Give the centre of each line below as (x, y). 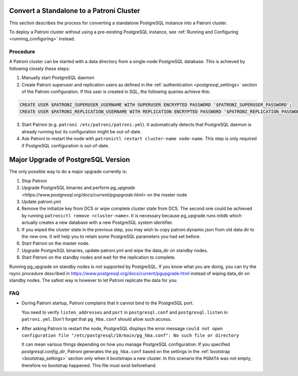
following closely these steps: (39, 68)
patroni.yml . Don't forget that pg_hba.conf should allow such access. (97, 319)
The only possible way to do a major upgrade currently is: (68, 172)
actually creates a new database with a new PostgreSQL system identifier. (97, 223)
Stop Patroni (34, 181)
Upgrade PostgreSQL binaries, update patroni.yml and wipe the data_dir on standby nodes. (115, 250)
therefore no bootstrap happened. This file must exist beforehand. (89, 365)
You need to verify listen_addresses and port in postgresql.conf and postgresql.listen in (125, 312)
